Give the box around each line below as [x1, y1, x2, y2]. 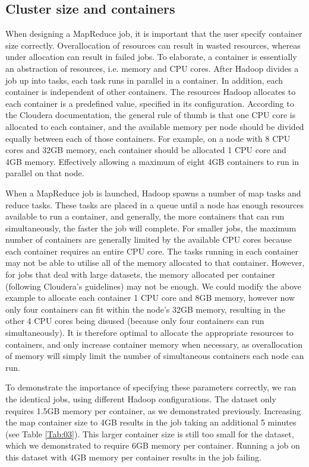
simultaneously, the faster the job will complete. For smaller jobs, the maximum [5, 221, 297, 234]
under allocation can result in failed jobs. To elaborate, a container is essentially [5, 50, 297, 63]
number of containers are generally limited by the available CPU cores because [5, 233, 292, 246]
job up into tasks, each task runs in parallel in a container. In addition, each [5, 74, 283, 86]
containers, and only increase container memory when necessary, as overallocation [5, 338, 302, 350]
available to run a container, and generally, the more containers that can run [5, 210, 285, 223]
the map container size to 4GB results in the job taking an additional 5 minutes [5, 416, 297, 428]
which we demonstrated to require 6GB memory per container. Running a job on [5, 439, 300, 452]
